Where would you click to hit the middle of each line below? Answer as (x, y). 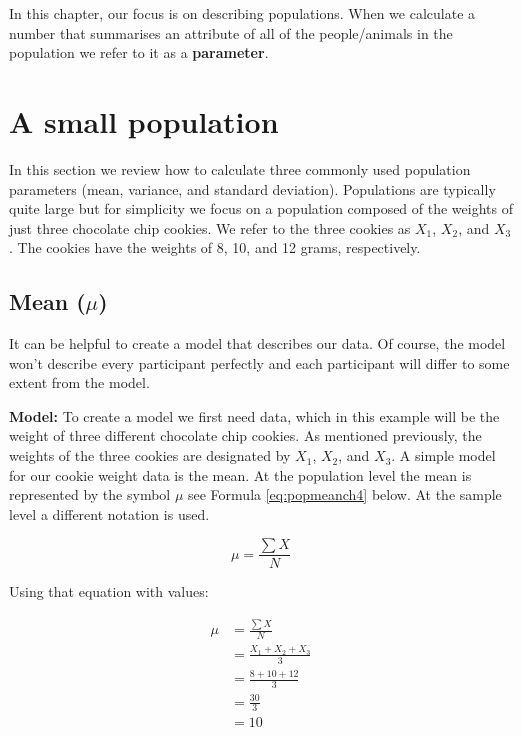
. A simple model (443, 455)
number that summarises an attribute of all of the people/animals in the (231, 32)
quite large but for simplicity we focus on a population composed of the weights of (261, 208)
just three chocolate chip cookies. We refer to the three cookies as (210, 227)
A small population (144, 120)
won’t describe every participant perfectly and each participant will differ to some (259, 362)
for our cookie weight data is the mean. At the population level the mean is (240, 474)
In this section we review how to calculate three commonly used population (240, 168)
